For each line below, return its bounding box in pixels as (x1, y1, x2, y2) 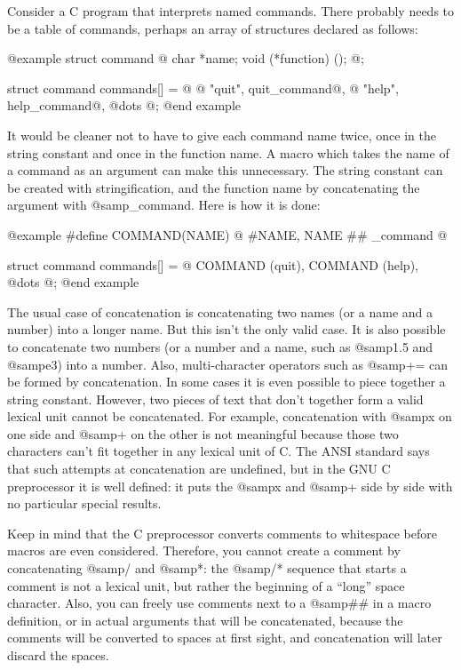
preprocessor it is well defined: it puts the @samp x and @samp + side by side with (7, 476, 453, 495)
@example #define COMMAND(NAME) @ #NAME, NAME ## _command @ (7, 225, 448, 243)
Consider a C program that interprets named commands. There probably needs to (7, 2, 455, 20)
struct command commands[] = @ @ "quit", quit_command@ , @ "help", (7, 78, 399, 97)
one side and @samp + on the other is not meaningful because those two (7, 424, 399, 443)
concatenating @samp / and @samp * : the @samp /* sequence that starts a (7, 559, 407, 578)
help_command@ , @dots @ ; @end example (7, 96, 241, 115)
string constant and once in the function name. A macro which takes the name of (7, 143, 449, 162)
